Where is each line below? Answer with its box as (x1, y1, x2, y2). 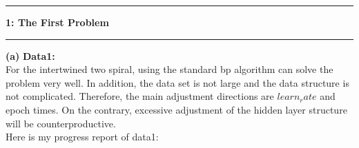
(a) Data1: (6, 48, 55, 63)
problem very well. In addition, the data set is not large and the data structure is (6, 75, 349, 89)
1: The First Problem (6, 15, 109, 29)
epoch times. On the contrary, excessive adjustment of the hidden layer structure (6, 102, 347, 116)
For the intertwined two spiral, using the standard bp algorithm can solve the (6, 62, 333, 76)
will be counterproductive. (6, 116, 116, 130)
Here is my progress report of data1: (6, 129, 159, 144)
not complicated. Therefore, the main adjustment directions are (6, 89, 274, 103)
